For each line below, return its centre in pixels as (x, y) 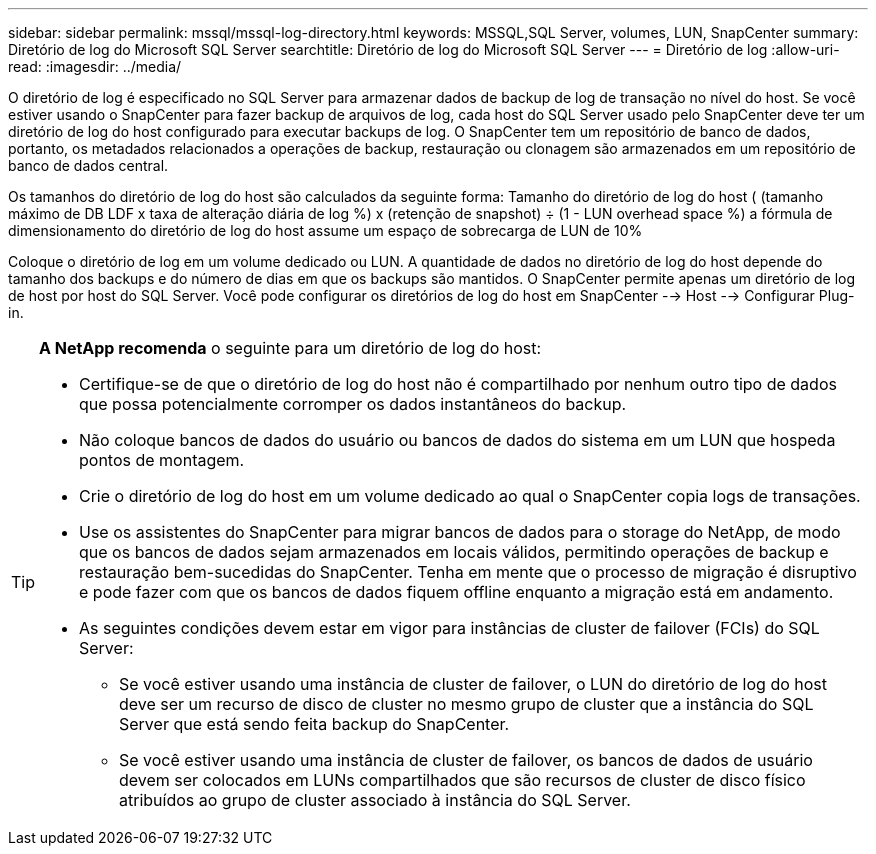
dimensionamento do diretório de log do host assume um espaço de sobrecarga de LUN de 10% (325, 230)
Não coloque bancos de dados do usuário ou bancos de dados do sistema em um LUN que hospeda (457, 440)
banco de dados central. (88, 165)
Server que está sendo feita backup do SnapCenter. (314, 724)
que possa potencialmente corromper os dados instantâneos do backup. (353, 404)
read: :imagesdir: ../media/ (95, 66)
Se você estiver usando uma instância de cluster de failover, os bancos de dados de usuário (466, 760)
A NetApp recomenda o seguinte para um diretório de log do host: (290, 348)
